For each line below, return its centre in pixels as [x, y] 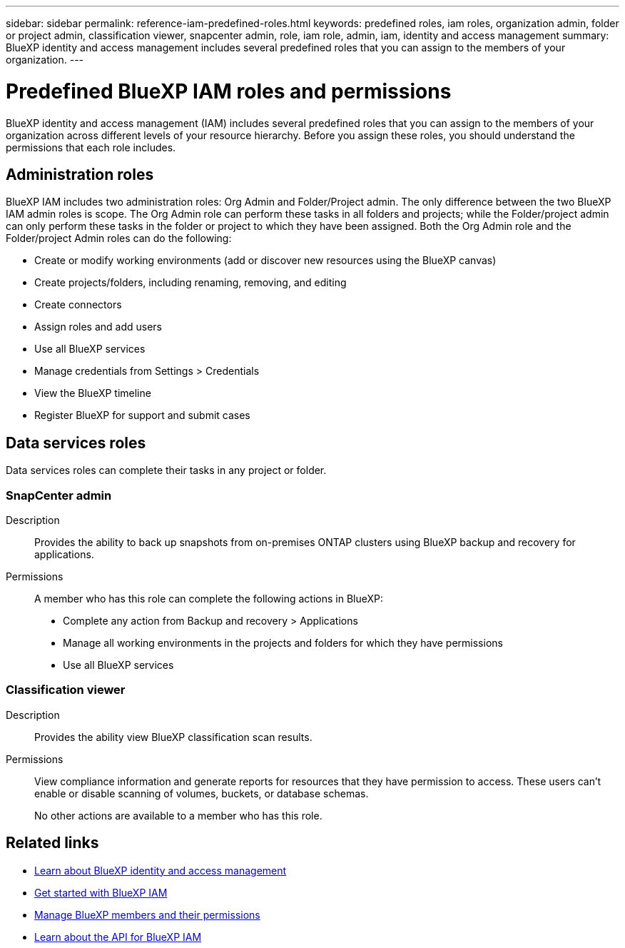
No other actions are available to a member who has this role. [178, 815]
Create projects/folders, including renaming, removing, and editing [190, 283]
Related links [52, 843]
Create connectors [78, 305]
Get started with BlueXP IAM [101, 892]
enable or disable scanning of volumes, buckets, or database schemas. [202, 793]
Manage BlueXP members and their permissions [147, 914]
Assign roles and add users [98, 327]
